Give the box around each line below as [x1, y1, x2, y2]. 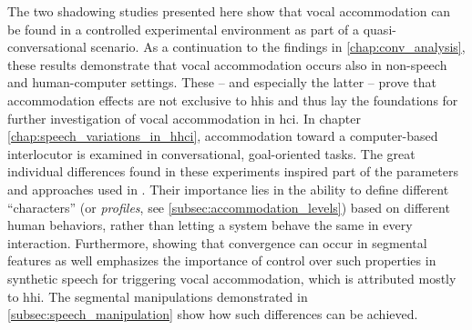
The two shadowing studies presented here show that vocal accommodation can [7, 2, 451, 20]
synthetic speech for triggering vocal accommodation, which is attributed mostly [7, 268, 457, 287]
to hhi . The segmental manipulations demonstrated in [7, 286, 308, 305]
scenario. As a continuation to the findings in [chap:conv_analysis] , [90, 37, 466, 56]
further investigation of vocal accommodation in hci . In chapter [7, 108, 361, 127]
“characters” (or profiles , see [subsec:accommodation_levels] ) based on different [7, 197, 450, 216]
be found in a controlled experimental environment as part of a [7, 19, 360, 38]
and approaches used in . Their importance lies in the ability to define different [7, 179, 449, 198]
